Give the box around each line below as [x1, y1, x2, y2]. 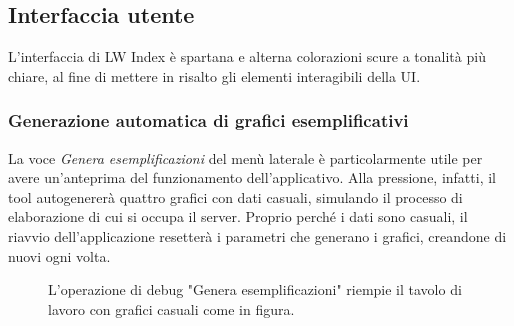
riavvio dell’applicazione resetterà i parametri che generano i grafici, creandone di [8, 225, 507, 246]
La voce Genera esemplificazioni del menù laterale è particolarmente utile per [8, 147, 483, 168]
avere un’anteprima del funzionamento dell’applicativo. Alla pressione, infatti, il [8, 167, 496, 188]
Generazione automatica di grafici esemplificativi [8, 108, 409, 133]
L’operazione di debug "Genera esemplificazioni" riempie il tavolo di [48, 279, 462, 300]
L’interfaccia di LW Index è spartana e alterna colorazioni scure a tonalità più [8, 46, 486, 67]
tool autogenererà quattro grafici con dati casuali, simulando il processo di [8, 186, 463, 207]
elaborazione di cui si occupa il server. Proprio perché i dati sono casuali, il [8, 206, 468, 227]
